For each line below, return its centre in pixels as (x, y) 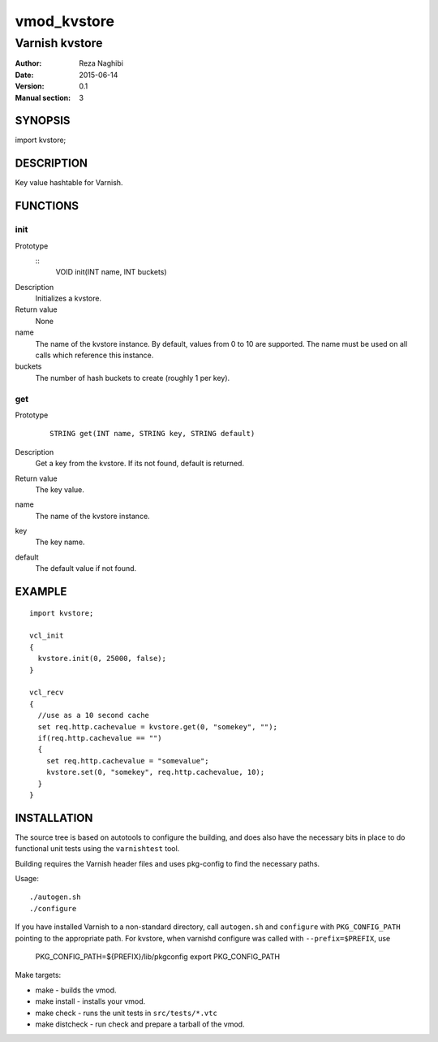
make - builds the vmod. (76, 990)
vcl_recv (47, 693)
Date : (24, 75)
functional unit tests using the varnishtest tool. (97, 849)
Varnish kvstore (59, 43)
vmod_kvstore (65, 21)
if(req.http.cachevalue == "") (100, 738)
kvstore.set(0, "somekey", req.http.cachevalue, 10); (155, 772)
